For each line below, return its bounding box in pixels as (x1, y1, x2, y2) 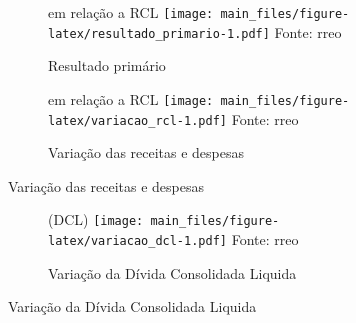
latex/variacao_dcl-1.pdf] (48, 234, 227, 249)
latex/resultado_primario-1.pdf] (48, 26, 270, 41)
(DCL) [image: (48, 209, 144, 230)
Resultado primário (48, 55, 166, 76)
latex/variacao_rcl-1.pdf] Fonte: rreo (48, 108, 299, 129)
